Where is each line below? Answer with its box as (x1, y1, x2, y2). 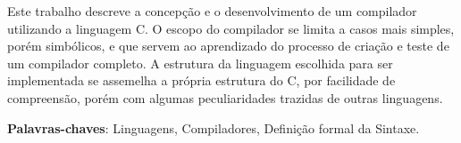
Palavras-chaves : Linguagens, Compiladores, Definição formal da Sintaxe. (7, 118, 420, 137)
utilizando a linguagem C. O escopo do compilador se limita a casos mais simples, (7, 19, 455, 37)
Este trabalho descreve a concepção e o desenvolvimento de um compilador (7, 2, 417, 20)
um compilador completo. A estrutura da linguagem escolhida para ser (7, 53, 393, 72)
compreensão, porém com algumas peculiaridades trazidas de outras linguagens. (7, 88, 443, 107)
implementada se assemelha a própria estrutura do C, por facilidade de (7, 71, 396, 90)
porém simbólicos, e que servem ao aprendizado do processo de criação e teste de (7, 36, 449, 55)
